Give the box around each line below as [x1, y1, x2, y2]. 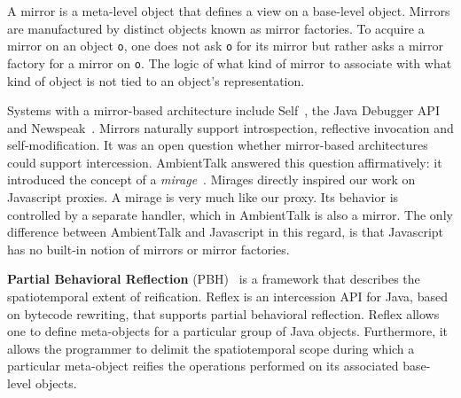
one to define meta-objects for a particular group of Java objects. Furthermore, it [7, 322, 449, 340]
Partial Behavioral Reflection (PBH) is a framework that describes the [7, 269, 420, 288]
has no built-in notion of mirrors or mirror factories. [7, 239, 290, 258]
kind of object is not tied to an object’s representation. [7, 71, 305, 90]
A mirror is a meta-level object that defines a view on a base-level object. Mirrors [7, 2, 450, 20]
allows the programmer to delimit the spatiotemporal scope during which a [7, 339, 415, 357]
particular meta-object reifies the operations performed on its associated [7, 356, 399, 375]
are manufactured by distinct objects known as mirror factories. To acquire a [7, 19, 425, 37]
